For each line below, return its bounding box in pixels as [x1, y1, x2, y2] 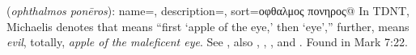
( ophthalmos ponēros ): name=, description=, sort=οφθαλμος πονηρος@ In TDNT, [6, 2, 410, 18]
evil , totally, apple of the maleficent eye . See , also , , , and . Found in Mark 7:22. [6, 33, 408, 50]
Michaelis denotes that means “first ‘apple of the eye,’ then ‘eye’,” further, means [6, 18, 410, 34]
